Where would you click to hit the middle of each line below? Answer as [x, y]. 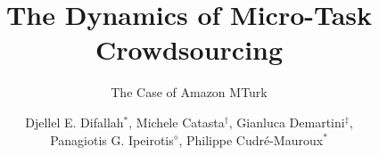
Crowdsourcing [189, 49]
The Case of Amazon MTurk [189, 92]
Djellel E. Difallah [74, 122]
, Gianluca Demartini [287, 122]
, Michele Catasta [177, 122]
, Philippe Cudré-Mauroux [251, 139]
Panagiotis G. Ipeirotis [112, 139]
